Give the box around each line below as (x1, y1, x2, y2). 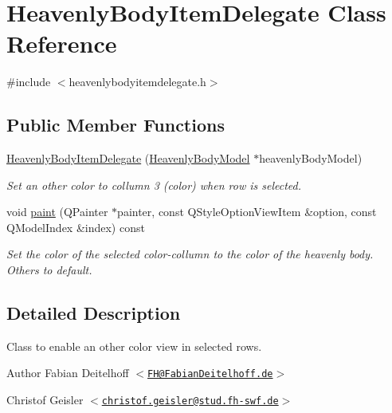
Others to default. (6, 262, 92, 278)
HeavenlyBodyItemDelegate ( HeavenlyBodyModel (6, 150, 250, 167)
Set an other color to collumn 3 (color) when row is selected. (6, 176, 302, 193)
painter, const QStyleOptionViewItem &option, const (117, 203, 377, 220)
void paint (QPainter (6, 203, 108, 220)
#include (6, 73, 51, 90)
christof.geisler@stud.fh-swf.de (101, 395, 279, 407)
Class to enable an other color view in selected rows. (6, 337, 262, 354)
